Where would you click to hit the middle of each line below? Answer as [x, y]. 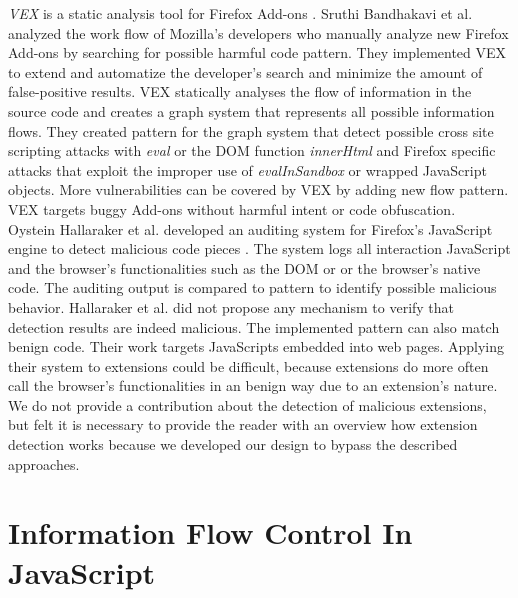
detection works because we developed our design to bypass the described [233, 444]
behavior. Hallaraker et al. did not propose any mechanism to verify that [231, 306]
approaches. [44, 463]
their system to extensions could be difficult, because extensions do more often [248, 365]
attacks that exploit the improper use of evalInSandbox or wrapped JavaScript [247, 169]
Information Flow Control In [210, 532]
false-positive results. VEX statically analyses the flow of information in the [240, 91]
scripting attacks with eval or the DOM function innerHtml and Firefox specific [252, 150]
